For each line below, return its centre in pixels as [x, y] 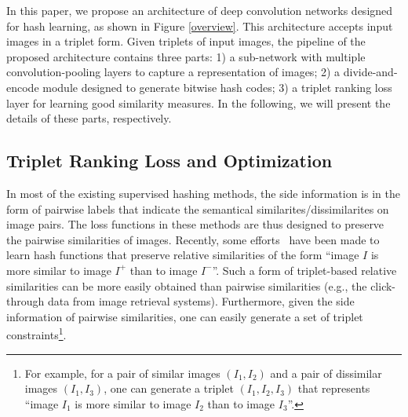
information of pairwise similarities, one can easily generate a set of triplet [185, 316]
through [25, 301]
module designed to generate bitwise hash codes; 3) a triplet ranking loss [217, 87]
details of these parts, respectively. [89, 118]
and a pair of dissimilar [326, 373]
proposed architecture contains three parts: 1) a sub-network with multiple [186, 56]
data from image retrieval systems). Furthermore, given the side [201, 301]
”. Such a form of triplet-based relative [304, 270]
